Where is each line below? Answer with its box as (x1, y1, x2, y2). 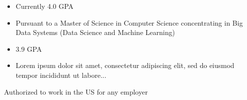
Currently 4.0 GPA (15, 1, 74, 11)
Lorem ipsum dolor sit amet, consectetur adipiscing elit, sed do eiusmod (15, 60, 235, 70)
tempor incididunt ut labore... (15, 69, 107, 80)
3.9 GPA (15, 43, 42, 54)
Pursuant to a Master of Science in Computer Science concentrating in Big (15, 17, 243, 28)
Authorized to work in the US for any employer (4, 86, 148, 97)
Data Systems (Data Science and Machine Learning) (15, 27, 175, 37)
